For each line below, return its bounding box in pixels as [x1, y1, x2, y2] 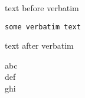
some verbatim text [5, 22, 81, 31]
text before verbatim [5, 2, 79, 13]
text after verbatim [5, 39, 74, 52]
